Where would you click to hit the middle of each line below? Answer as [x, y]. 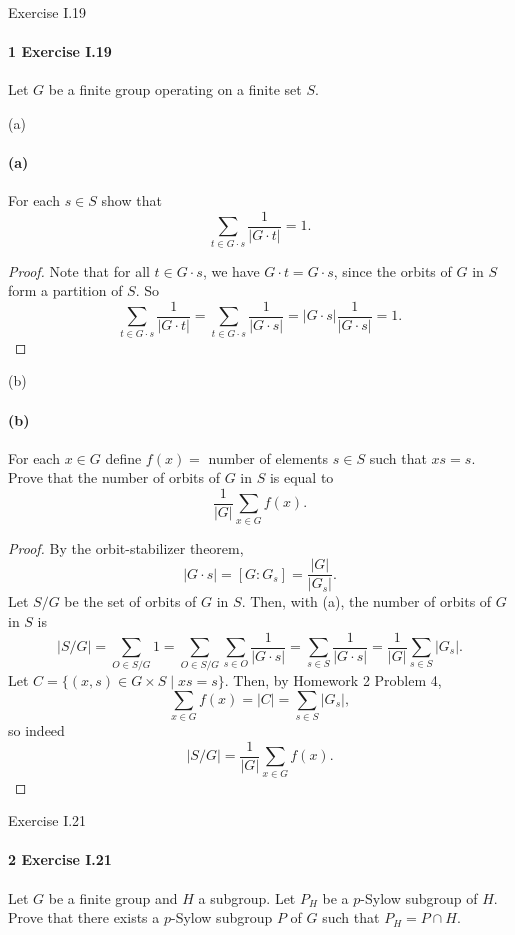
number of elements [268, 457]
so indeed [36, 730]
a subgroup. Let [247, 897]
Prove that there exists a [84, 917]
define [123, 457]
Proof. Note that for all [79, 270]
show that [131, 200]
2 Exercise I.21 [60, 859]
